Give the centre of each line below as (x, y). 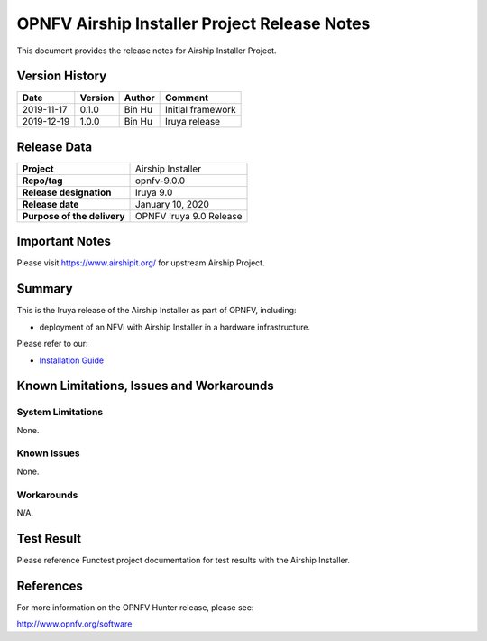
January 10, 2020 (172, 204)
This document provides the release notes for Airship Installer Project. (147, 51)
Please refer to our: (53, 344)
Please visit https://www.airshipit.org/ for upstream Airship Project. (141, 263)
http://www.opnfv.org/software (74, 624)
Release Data (55, 147)
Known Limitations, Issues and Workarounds (145, 386)
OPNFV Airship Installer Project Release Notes (193, 23)
